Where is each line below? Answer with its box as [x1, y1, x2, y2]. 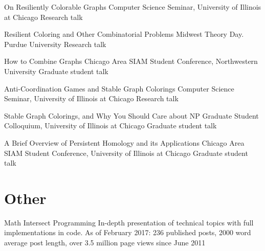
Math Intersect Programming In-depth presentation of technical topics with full [4, 217, 254, 227]
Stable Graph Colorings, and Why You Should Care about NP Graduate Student [4, 110, 259, 121]
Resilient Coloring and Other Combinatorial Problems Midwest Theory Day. [4, 29, 244, 39]
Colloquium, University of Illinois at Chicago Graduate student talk [4, 120, 217, 131]
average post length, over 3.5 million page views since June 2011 [4, 237, 206, 248]
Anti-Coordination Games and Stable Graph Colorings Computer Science [4, 83, 234, 94]
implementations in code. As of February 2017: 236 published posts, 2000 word [4, 227, 251, 238]
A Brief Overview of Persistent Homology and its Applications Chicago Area [4, 137, 245, 148]
